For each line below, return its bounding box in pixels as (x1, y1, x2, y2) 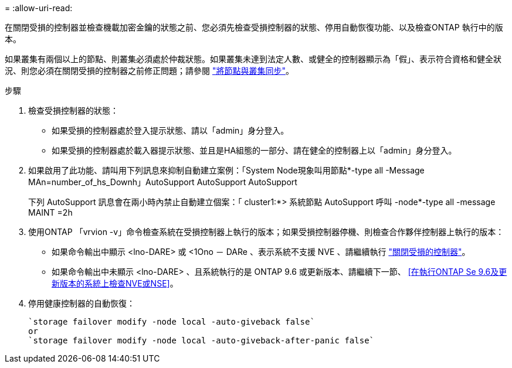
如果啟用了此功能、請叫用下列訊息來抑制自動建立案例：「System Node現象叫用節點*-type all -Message (28, 165, 425, 175)
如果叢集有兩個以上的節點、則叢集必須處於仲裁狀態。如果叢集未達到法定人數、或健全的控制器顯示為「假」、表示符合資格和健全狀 (5, 54, 501, 64)
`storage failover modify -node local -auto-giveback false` (28, 317, 315, 326)
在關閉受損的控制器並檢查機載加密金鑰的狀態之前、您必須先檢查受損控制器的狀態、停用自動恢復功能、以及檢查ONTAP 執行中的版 (5, 22, 503, 32)
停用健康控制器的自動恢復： (28, 298, 135, 308)
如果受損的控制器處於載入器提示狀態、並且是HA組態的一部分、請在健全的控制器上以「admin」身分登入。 (52, 145, 457, 155)
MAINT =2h (28, 207, 73, 217)
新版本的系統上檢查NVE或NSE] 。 (52, 278, 178, 288)
